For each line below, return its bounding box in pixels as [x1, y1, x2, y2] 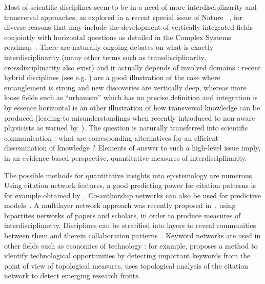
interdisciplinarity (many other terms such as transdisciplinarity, [4, 51, 206, 62]
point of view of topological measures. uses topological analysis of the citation [4, 260, 249, 271]
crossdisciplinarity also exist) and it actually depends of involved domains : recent [4, 62, 261, 72]
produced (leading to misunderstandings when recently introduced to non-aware [4, 112, 255, 123]
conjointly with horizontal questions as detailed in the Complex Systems [4, 31, 231, 42]
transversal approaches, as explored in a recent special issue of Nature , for [4, 11, 242, 22]
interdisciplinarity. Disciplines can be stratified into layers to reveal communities [4, 220, 256, 231]
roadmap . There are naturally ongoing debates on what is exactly [4, 42, 214, 52]
